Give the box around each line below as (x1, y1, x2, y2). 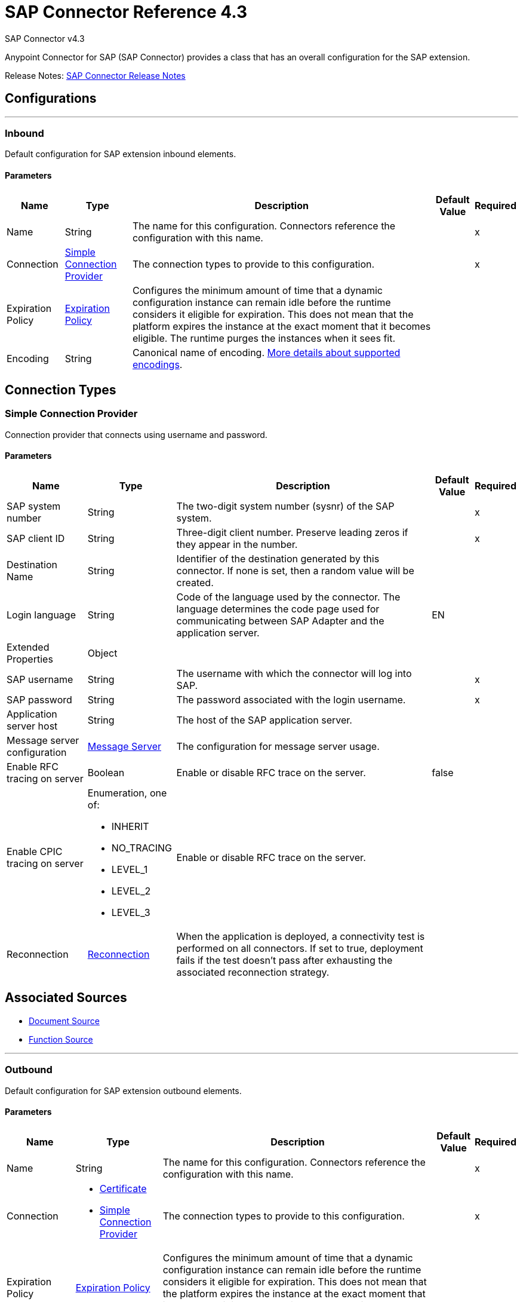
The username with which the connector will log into (176, 667, 412, 679)
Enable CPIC (7, 845, 63, 857)
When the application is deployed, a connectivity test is (176, 930, 425, 942)
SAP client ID (7, 532, 65, 544)
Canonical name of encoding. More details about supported (132, 346, 401, 359)
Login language (7, 609, 76, 621)
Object (87, 647, 118, 659)
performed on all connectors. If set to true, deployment (176, 942, 423, 954)
